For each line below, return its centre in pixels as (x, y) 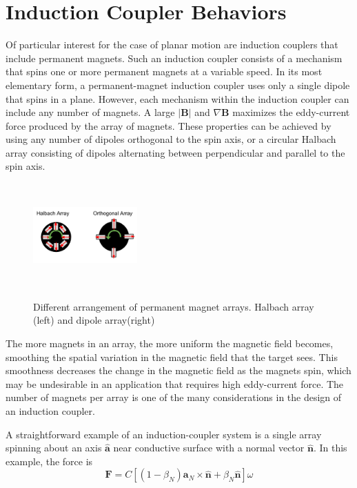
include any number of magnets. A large (90, 112)
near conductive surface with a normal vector (209, 448)
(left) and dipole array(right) (94, 320)
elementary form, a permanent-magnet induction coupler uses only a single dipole (178, 85)
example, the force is (49, 461)
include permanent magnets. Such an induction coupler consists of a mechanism (174, 58)
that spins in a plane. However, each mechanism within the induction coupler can (177, 98)
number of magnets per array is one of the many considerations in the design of (174, 397)
